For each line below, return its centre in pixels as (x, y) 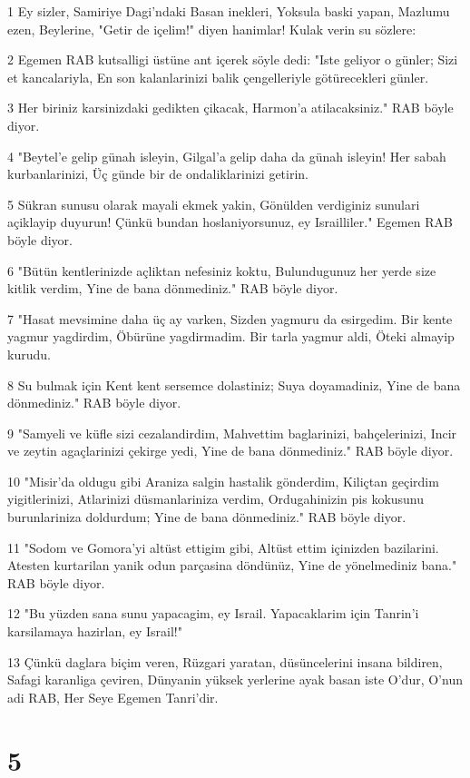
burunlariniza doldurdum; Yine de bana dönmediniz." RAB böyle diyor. (207, 517)
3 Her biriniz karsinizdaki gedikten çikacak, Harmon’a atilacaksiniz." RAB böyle (230, 108)
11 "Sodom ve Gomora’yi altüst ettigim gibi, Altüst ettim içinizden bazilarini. (223, 547)
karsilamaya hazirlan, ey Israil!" (95, 631)
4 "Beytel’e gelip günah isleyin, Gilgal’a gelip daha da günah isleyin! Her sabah (227, 156)
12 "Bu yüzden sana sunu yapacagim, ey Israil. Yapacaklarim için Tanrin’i (213, 613)
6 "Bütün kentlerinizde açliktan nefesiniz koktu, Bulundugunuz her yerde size (222, 270)
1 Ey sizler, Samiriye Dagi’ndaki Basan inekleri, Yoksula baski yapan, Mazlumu (229, 11)
